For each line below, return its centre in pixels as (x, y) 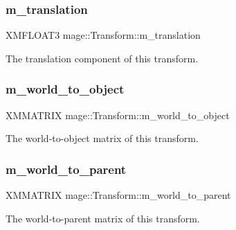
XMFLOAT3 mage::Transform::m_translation (103, 35)
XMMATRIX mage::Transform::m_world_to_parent (118, 195)
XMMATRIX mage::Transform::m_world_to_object (118, 115)
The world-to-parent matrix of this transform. (103, 218)
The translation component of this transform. (102, 58)
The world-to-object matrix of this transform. (102, 138)
